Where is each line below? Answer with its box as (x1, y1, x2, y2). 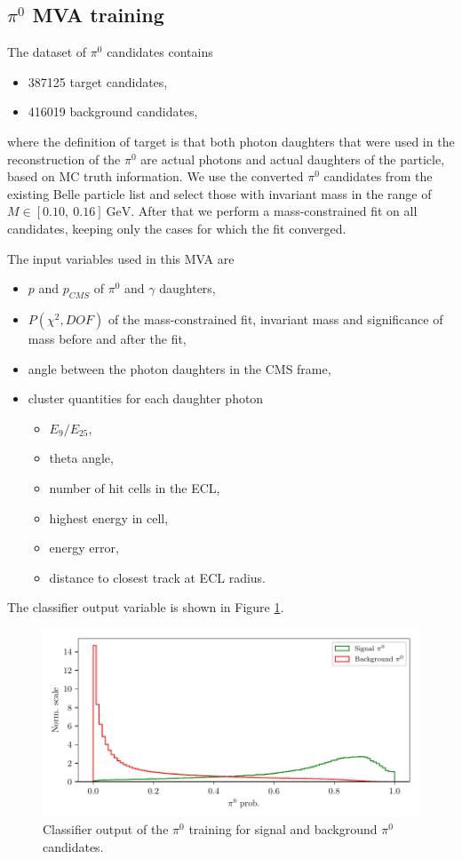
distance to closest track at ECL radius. (49, 568, 267, 586)
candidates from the (323, 167, 433, 186)
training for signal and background (188, 820, 378, 839)
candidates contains (107, 43, 213, 61)
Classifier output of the (43, 820, 169, 839)
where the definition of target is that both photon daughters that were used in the (7, 131, 455, 150)
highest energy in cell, (49, 508, 169, 527)
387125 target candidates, (28, 72, 168, 91)
